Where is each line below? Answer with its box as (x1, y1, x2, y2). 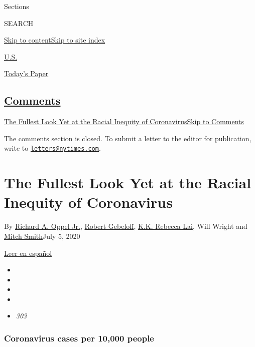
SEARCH (4, 18, 34, 28)
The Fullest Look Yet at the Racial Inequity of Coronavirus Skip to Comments (4, 116, 244, 127)
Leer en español (4, 247, 52, 258)
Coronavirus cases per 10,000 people (4, 332, 154, 344)
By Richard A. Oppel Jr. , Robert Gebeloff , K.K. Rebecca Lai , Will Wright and (4, 221, 247, 231)
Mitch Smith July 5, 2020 (4, 230, 80, 241)
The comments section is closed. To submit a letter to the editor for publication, (4, 133, 251, 143)
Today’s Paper (4, 68, 49, 79)
